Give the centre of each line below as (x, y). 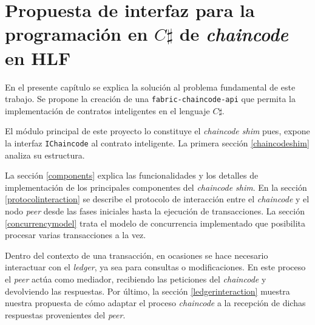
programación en (76, 34)
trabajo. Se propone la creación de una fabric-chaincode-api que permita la (150, 99)
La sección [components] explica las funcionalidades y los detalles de (132, 175)
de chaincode (234, 34)
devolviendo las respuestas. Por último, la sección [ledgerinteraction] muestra (147, 291)
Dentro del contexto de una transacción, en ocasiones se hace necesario (137, 255)
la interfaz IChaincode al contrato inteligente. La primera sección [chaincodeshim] (157, 142)
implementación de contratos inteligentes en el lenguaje (107, 110)
